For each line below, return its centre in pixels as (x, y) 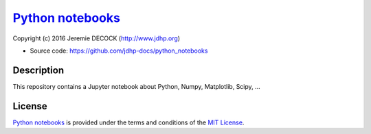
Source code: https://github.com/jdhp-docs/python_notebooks (119, 51)
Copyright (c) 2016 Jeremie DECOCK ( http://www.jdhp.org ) (97, 38)
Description (38, 70)
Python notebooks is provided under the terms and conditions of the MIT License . (128, 122)
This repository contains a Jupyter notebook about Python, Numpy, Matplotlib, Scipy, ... (136, 86)
